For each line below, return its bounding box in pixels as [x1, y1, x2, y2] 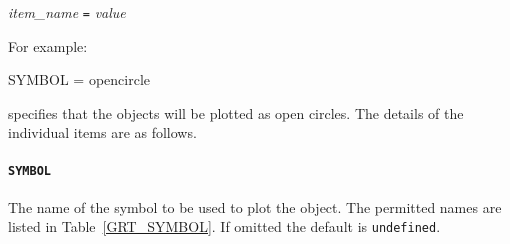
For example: [8, 35, 88, 56]
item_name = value [8, 2, 126, 22]
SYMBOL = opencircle [8, 69, 150, 90]
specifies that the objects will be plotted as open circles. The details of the [8, 102, 464, 123]
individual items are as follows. [8, 122, 197, 143]
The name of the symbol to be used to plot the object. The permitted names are [8, 196, 502, 217]
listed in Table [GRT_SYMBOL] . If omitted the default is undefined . [8, 216, 441, 237]
